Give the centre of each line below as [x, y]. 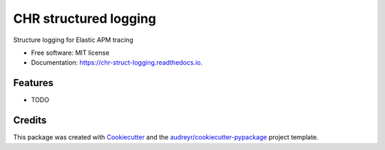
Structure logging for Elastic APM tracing [73, 40]
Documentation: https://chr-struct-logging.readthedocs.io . [117, 63]
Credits [30, 120]
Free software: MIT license [70, 53]
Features [33, 83]
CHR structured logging [85, 18]
